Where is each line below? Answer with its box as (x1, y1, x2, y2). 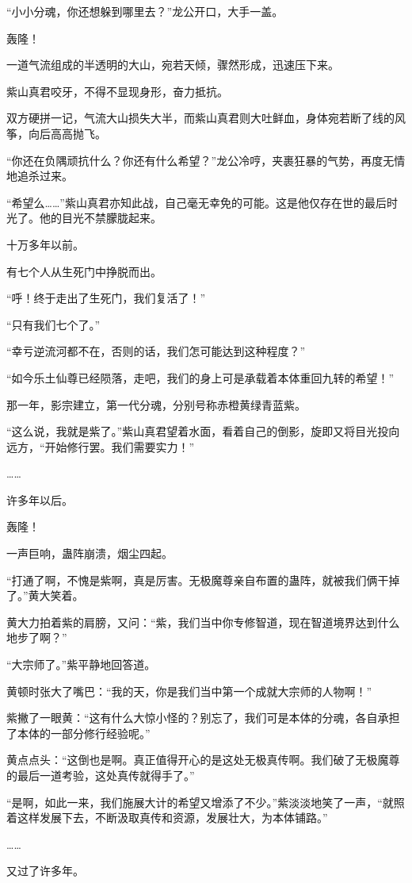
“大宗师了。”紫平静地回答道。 (6, 656, 156, 673)
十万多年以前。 (6, 236, 84, 252)
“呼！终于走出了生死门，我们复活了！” (6, 290, 206, 306)
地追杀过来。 (6, 167, 73, 184)
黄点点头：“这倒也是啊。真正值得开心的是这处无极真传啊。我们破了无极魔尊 (6, 751, 400, 768)
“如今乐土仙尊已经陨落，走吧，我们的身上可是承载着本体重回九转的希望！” (6, 369, 395, 386)
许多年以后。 (6, 491, 73, 508)
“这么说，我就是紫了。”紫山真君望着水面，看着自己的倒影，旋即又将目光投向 (6, 423, 400, 440)
